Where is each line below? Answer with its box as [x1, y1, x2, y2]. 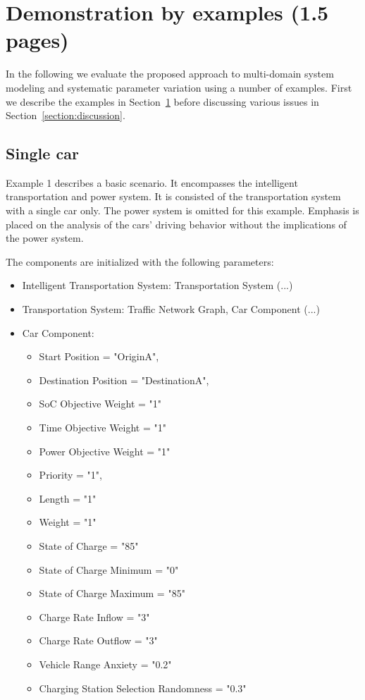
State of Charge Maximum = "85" [39, 586, 185, 601]
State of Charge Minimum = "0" [39, 562, 179, 577]
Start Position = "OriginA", [39, 349, 159, 364]
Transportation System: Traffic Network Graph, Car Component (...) [22, 302, 320, 317]
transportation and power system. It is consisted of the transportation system [6, 189, 341, 204]
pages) [6, 25, 69, 54]
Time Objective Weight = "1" [39, 420, 166, 435]
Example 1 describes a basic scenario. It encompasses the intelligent [6, 175, 298, 190]
